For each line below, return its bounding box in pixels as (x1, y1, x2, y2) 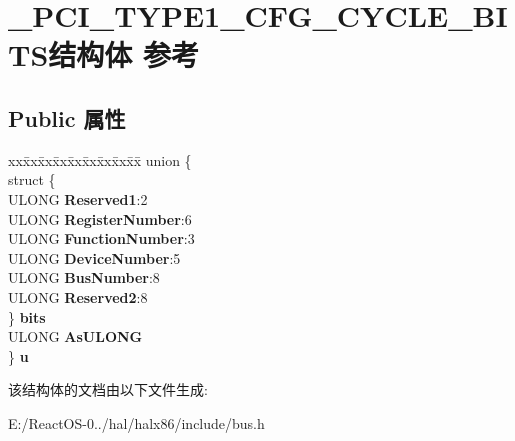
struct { (8, 169, 56, 190)
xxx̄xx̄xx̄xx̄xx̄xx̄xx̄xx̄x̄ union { (8, 149, 192, 170)
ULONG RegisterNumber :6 (8, 208, 192, 229)
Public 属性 (8, 102, 126, 133)
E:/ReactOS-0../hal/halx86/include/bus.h (8, 412, 265, 433)
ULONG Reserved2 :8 (8, 286, 148, 307)
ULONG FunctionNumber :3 (8, 228, 195, 249)
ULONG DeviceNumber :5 (8, 247, 181, 268)
